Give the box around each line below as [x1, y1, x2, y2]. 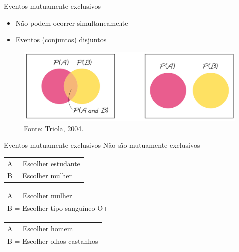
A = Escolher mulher [7, 190, 72, 201]
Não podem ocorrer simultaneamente [15, 17, 128, 28]
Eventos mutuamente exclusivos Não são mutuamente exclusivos [4, 140, 200, 150]
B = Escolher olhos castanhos [7, 235, 98, 246]
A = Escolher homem [7, 223, 73, 234]
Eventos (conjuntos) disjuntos [15, 34, 107, 45]
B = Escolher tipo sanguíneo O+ [7, 203, 109, 213]
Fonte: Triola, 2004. [24, 123, 84, 133]
